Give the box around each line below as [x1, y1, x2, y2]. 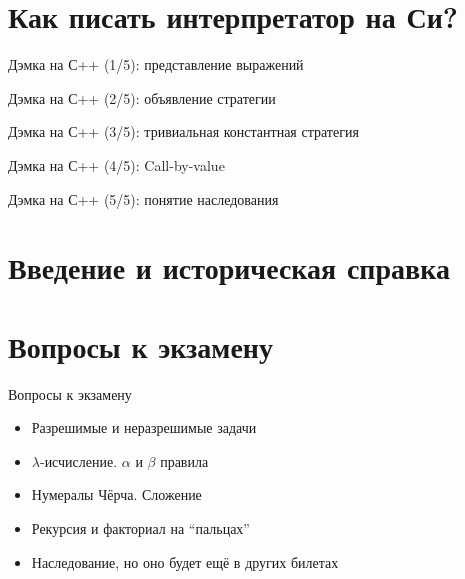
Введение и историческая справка [8, 247, 450, 288]
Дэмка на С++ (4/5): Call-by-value [8, 154, 225, 175]
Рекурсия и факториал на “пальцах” [31, 517, 250, 538]
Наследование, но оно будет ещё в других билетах [31, 551, 339, 572]
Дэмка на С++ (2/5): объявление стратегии [8, 87, 276, 108]
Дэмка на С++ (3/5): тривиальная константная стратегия [8, 121, 359, 142]
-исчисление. [39, 450, 118, 471]
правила [160, 450, 209, 471]
